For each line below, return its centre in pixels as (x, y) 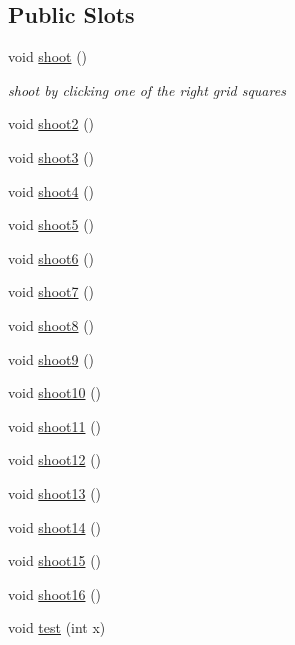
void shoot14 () (55, 526)
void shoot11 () (55, 425)
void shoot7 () (51, 291)
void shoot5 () (51, 224)
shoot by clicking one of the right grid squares (147, 89)
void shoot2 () (51, 123)
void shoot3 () (51, 156)
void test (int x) (57, 627)
